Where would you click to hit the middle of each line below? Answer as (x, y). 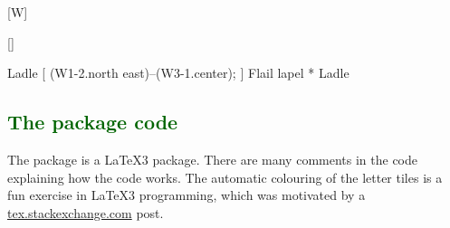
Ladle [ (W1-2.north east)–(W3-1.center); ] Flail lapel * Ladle (178, 73)
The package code (93, 122)
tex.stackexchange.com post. (86, 212)
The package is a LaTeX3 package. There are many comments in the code (212, 159)
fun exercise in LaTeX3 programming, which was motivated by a (187, 195)
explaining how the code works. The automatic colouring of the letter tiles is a (225, 177)
